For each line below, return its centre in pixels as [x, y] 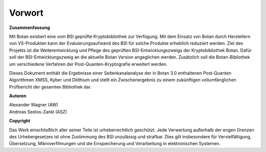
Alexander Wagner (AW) [34, 105]
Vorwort [26, 13]
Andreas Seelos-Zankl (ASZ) [38, 112]
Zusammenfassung [30, 28]
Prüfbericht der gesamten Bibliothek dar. [50, 87]
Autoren [18, 96]
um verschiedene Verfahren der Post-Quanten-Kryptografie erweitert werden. [88, 64]
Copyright [20, 121]
